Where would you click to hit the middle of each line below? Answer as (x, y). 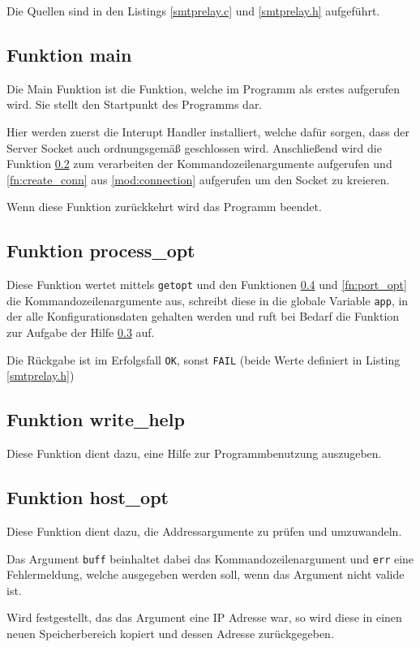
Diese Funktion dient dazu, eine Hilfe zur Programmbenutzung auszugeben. (194, 453)
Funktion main (69, 54)
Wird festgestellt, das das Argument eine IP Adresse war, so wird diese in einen (204, 617)
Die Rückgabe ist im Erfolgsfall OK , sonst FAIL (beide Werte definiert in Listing (204, 359)
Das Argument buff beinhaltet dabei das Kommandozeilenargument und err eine (210, 558)
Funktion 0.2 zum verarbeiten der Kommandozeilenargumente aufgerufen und (199, 164)
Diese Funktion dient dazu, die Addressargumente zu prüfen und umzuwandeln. (204, 531)
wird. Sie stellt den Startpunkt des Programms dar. (135, 104)
